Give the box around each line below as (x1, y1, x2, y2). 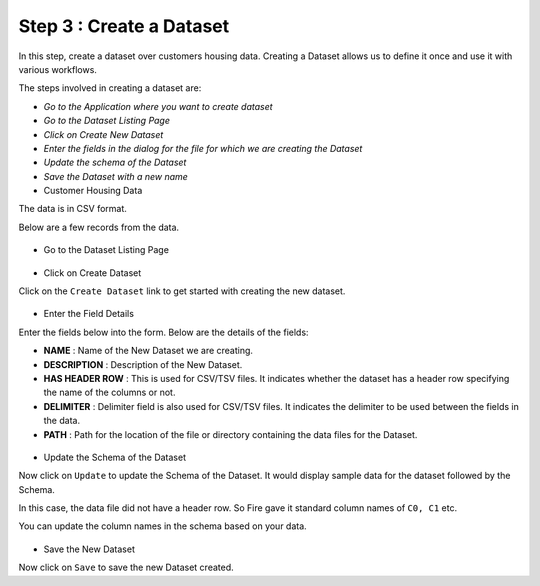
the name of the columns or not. (43, 386, 176, 399)
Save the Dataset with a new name (43, 170, 189, 182)
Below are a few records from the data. (18, 221, 180, 233)
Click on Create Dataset (43, 266, 142, 279)
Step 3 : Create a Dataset (18, 15, 230, 37)
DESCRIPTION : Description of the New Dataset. (43, 358, 243, 370)
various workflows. (18, 63, 97, 75)
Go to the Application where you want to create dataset (43, 100, 274, 112)
